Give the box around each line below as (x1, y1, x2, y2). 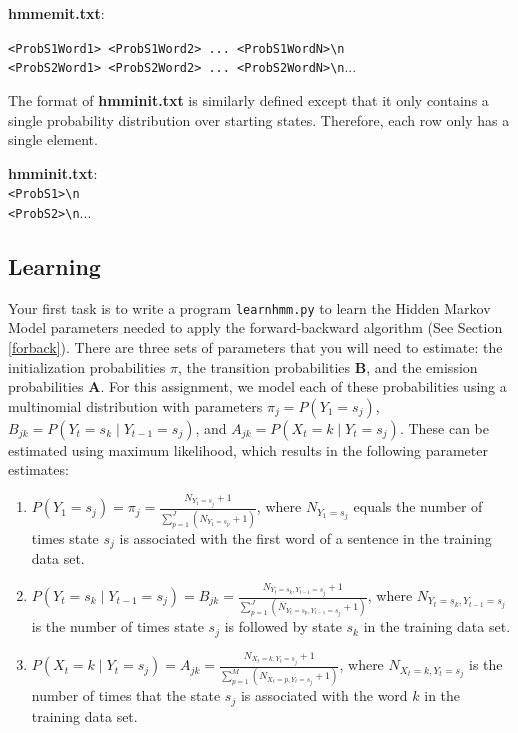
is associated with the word (240, 685, 408, 706)
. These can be (399, 417, 489, 438)
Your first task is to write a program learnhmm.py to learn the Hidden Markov (8, 297, 491, 318)
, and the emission (366, 356, 478, 377)
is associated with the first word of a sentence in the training (119, 527, 492, 548)
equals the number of (353, 496, 483, 517)
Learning (8, 250, 101, 281)
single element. (8, 129, 98, 150)
